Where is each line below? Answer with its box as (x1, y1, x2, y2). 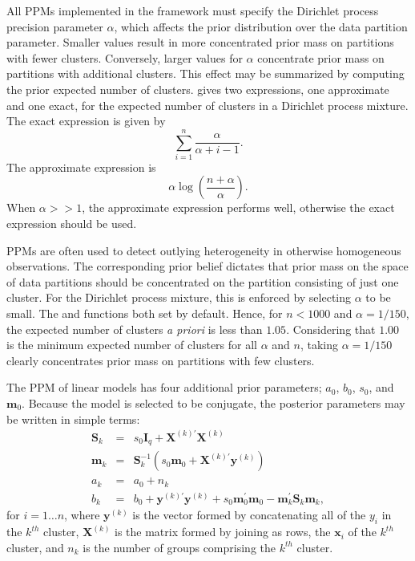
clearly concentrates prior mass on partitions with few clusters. (6, 352, 315, 368)
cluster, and (6, 539, 64, 555)
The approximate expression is (6, 158, 156, 175)
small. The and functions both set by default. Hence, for (6, 305, 283, 322)
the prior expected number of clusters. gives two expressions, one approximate (6, 80, 389, 97)
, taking (300, 336, 339, 353)
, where (64, 506, 100, 523)
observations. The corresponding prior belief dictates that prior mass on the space (6, 258, 409, 274)
